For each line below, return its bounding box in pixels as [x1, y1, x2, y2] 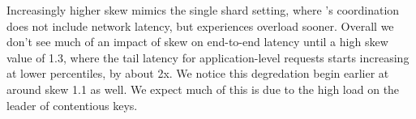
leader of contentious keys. [6, 96, 138, 113]
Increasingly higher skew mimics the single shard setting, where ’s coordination [6, 2, 400, 18]
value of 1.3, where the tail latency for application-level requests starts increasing [6, 49, 410, 66]
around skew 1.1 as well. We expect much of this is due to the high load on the [6, 80, 400, 97]
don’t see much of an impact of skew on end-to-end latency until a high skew [6, 33, 388, 50]
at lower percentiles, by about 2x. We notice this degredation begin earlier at [6, 65, 389, 82]
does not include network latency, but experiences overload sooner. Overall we [6, 17, 394, 34]
